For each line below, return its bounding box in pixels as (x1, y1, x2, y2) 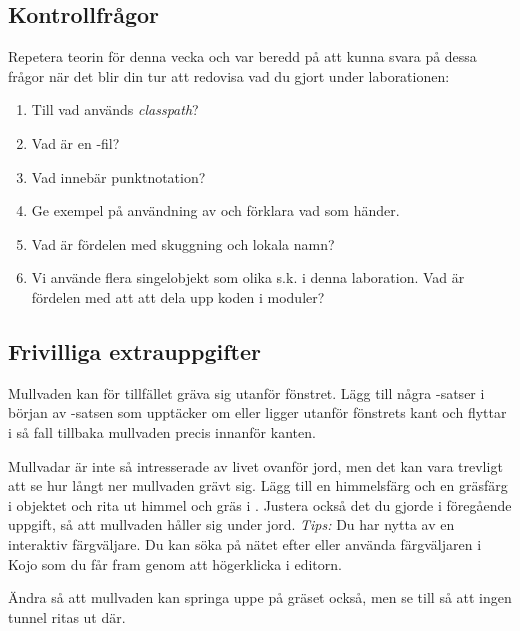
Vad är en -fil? (31, 132, 120, 153)
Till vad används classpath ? (31, 99, 199, 120)
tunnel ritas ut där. (8, 606, 126, 627)
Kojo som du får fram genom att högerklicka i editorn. (8, 553, 342, 574)
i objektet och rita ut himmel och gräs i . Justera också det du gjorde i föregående (8, 494, 512, 515)
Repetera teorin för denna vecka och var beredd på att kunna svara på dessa (8, 46, 477, 67)
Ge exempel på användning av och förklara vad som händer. (31, 200, 400, 221)
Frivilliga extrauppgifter (8, 335, 261, 366)
